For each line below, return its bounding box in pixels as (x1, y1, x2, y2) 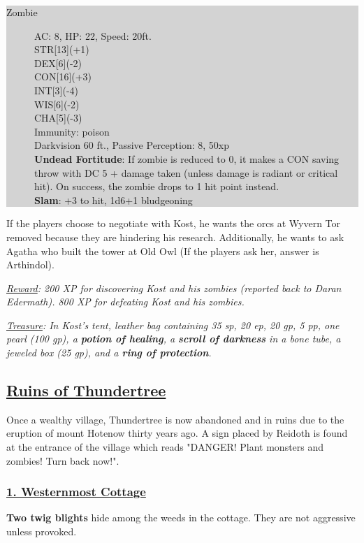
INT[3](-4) (34, 82, 78, 97)
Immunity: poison (34, 124, 110, 138)
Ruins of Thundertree (6, 379, 166, 401)
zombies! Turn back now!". (6, 453, 119, 468)
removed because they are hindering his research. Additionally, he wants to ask (6, 229, 344, 244)
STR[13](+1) (34, 42, 89, 57)
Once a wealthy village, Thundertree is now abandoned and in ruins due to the (6, 412, 344, 426)
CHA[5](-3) (34, 110, 82, 125)
